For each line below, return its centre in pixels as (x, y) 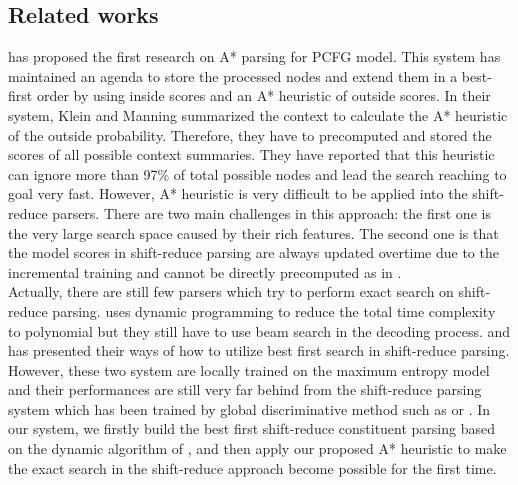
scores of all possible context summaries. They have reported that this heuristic (251, 154)
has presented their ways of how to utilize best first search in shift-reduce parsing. (259, 350)
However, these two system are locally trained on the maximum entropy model (249, 369)
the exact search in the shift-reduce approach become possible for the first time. (252, 467)
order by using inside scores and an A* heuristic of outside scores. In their (263, 95)
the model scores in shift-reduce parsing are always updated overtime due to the (253, 252)
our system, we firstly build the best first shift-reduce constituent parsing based (252, 428)
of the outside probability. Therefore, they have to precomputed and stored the (250, 134)
